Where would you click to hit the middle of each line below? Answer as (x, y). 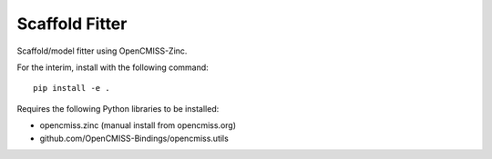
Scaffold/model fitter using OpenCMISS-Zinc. (102, 51)
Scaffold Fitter (72, 24)
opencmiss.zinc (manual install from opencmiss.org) (138, 125)
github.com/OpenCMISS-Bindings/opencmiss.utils (134, 138)
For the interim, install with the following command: (113, 67)
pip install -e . (72, 88)
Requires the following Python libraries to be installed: (118, 108)
